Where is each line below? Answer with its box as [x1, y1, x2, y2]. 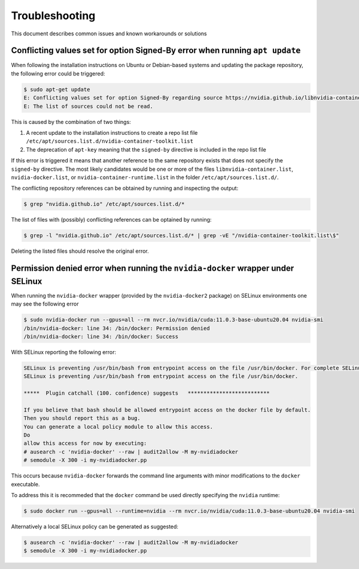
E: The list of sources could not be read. [23, 102, 154, 110]
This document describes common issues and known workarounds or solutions [11, 30, 207, 37]
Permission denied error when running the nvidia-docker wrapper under [11, 264, 294, 274]
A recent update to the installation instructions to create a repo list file [26, 129, 198, 136]
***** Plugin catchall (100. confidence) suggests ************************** [23, 390, 270, 397]
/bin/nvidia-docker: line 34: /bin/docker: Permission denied [23, 325, 210, 332]
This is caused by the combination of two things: [11, 118, 131, 125]
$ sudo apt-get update [23, 86, 90, 93]
